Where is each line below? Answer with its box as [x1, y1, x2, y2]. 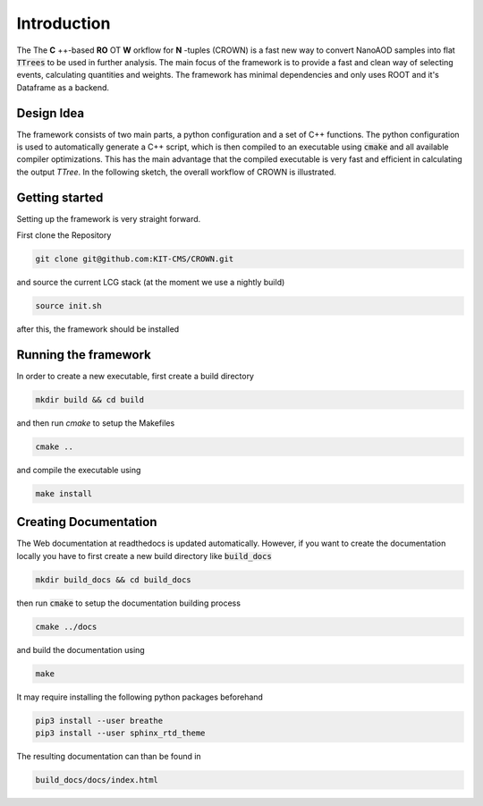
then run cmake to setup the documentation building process [16, 598, 241, 608]
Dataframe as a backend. [16, 81, 110, 93]
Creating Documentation [16, 514, 157, 530]
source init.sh [35, 301, 102, 311]
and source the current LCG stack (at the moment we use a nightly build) [16, 277, 285, 288]
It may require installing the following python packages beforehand [16, 691, 264, 702]
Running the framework [16, 347, 152, 362]
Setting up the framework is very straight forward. [16, 213, 201, 224]
